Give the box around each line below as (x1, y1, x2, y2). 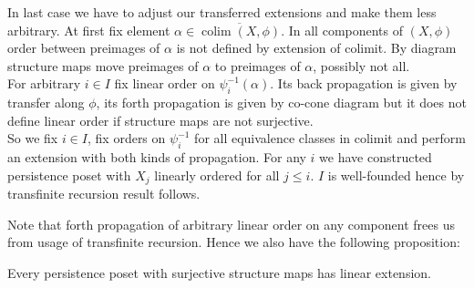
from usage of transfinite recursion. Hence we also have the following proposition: (7, 232, 460, 252)
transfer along (7, 93, 85, 112)
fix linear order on (114, 74, 215, 93)
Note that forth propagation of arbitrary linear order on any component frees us (7, 214, 455, 233)
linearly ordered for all (154, 165, 280, 184)
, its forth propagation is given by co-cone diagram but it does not (96, 93, 467, 112)
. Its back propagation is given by (270, 74, 458, 93)
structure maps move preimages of (7, 56, 199, 75)
